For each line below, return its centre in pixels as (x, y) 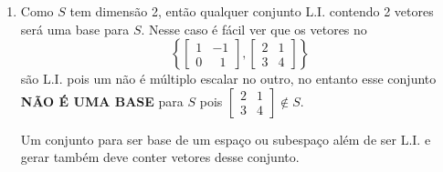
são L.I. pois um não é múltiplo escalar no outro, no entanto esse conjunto (228, 79)
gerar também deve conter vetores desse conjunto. (160, 157)
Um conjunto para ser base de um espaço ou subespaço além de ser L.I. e (226, 139)
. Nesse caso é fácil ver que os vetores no (254, 29)
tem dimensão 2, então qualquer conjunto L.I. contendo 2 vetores (252, 11)
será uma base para (75, 29)
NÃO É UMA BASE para (102, 101)
